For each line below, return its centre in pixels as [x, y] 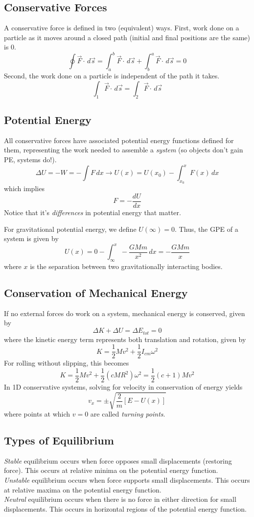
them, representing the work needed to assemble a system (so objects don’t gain [124, 150]
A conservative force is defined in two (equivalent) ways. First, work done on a [122, 28]
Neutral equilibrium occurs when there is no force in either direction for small [120, 499]
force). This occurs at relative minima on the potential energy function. [111, 470]
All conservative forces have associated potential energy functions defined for [119, 140]
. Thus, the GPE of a [206, 229]
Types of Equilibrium [59, 440]
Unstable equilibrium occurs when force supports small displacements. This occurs [127, 480]
